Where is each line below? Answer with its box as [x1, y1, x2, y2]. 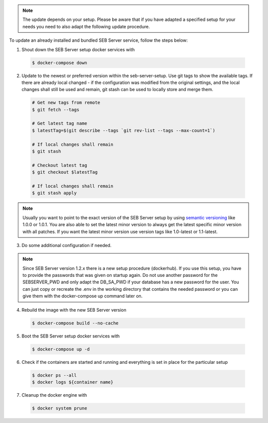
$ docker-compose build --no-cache [32, 320, 119, 326]
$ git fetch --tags [32, 107, 79, 112]
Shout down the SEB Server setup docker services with [21, 46, 135, 52]
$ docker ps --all [32, 372, 77, 378]
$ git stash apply [32, 190, 77, 196]
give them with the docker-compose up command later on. [22, 293, 143, 299]
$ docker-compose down [32, 60, 87, 66]
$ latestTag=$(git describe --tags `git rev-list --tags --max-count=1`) [32, 127, 215, 133]
